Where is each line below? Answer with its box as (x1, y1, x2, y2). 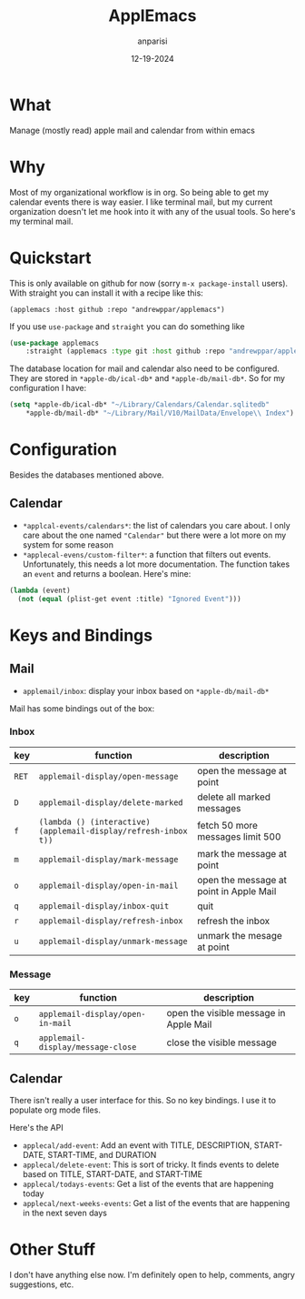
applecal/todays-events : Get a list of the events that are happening (22, 1178, 274, 1189)
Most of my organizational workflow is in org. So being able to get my (9, 186, 270, 197)
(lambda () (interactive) (38, 816, 152, 827)
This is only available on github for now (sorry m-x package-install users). (9, 277, 289, 288)
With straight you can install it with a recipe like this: (9, 287, 204, 298)
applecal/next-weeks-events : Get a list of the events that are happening (22, 1197, 290, 1208)
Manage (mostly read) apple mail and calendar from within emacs (9, 125, 256, 136)
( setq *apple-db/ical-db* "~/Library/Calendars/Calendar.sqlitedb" (9, 400, 271, 409)
